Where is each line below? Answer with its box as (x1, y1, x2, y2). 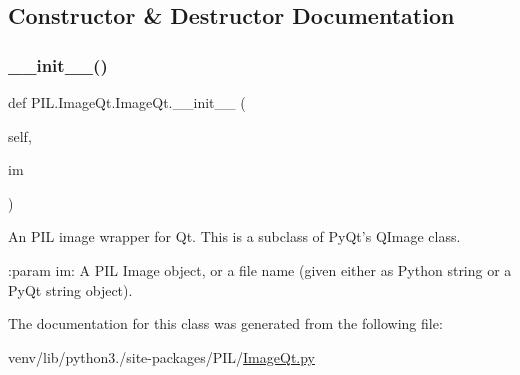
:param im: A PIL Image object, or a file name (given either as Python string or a (8, 259, 512, 280)
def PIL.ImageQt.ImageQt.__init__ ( (8, 92, 246, 112)
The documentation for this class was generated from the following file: (8, 313, 443, 334)
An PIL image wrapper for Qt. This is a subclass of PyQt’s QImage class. (8, 226, 461, 247)
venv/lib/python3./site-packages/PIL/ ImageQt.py (8, 346, 316, 367)
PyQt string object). (8, 279, 133, 300)
